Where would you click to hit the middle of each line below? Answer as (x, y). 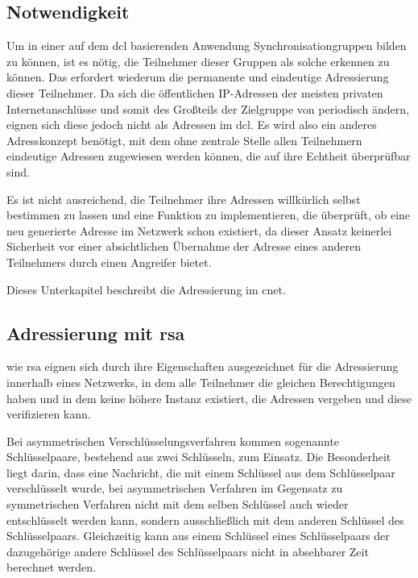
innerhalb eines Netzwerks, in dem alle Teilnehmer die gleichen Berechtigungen (201, 382)
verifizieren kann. (49, 414)
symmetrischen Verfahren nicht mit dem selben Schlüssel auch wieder (178, 504)
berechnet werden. (51, 567)
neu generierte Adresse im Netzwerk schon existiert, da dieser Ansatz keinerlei (199, 230)
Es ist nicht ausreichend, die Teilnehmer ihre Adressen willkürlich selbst (184, 199)
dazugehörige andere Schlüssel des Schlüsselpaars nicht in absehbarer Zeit (188, 551)
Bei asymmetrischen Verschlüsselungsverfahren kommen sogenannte (173, 441)
